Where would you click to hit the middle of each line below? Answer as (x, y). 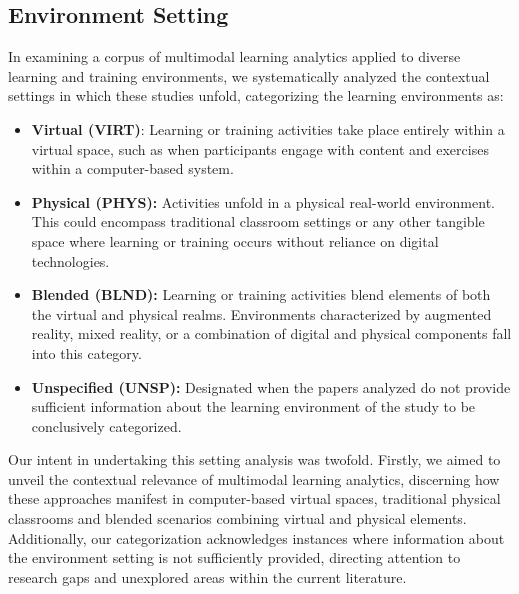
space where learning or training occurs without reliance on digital (235, 240)
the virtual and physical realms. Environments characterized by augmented (261, 313)
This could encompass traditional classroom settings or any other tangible (258, 221)
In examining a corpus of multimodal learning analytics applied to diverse (234, 56)
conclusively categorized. (106, 425)
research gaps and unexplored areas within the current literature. (207, 576)
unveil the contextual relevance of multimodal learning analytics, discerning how (254, 478)
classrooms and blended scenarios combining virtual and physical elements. (237, 518)
